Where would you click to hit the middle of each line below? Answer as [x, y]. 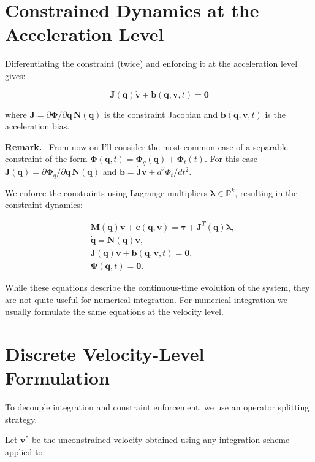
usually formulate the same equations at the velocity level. [114, 311]
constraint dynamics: [44, 205]
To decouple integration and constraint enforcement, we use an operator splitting [157, 407]
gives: [15, 75]
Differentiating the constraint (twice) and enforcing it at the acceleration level [151, 64]
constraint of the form [46, 159]
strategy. [21, 419]
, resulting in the [266, 192]
